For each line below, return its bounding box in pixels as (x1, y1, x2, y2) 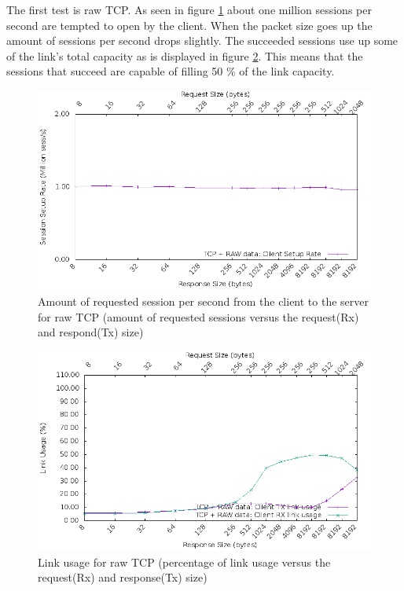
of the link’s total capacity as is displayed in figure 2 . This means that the (6, 47, 363, 64)
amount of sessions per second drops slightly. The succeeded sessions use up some (6, 32, 398, 49)
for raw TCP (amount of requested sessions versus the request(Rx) (38, 308, 359, 325)
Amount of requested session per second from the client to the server (38, 292, 369, 309)
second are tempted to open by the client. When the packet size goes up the (6, 17, 373, 33)
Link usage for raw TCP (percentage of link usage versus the (38, 553, 331, 570)
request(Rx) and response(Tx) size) (38, 569, 208, 585)
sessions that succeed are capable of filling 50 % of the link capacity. (6, 63, 335, 79)
